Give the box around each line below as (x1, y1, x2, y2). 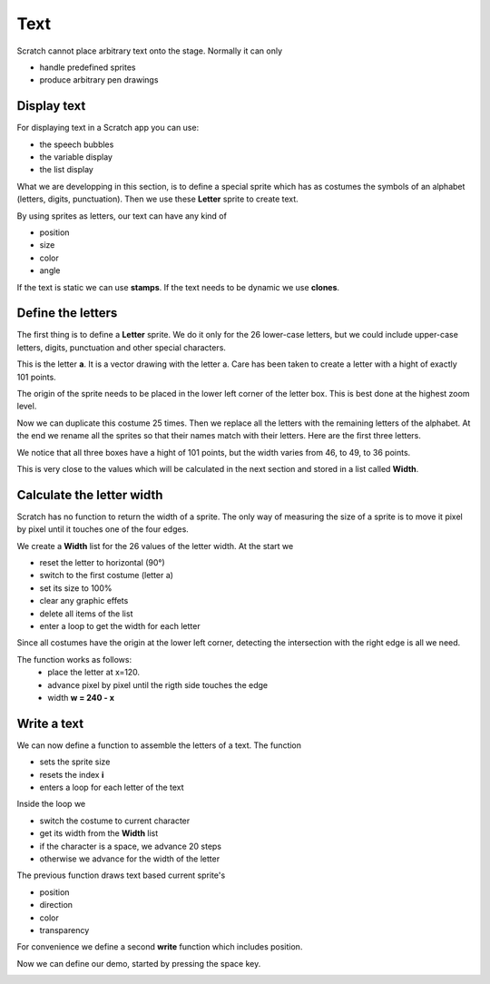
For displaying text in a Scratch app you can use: (16, 123, 200, 133)
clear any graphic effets (39, 595, 129, 606)
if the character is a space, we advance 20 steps (39, 841, 222, 851)
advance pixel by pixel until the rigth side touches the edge (47, 679, 268, 690)
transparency (39, 924, 90, 935)
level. (16, 400, 37, 412)
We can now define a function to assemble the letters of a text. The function (16, 740, 302, 751)
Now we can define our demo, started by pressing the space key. (16, 958, 261, 969)
